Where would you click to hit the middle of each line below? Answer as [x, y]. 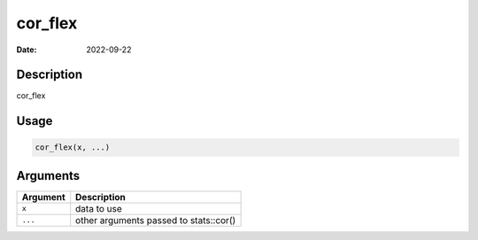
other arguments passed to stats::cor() [156, 220]
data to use [99, 208]
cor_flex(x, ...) [73, 147]
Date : [27, 50]
